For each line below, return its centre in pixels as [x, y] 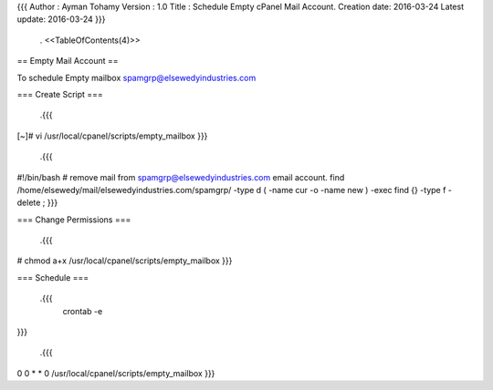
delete [29, 203]
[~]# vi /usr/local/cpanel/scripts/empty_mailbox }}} [112, 136]
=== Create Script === [60, 94]
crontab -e [83, 311]
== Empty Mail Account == [68, 61]
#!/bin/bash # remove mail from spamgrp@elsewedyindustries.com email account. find [181, 177]
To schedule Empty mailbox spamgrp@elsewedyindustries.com [136, 77]
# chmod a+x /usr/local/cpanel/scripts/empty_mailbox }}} [125, 261]
